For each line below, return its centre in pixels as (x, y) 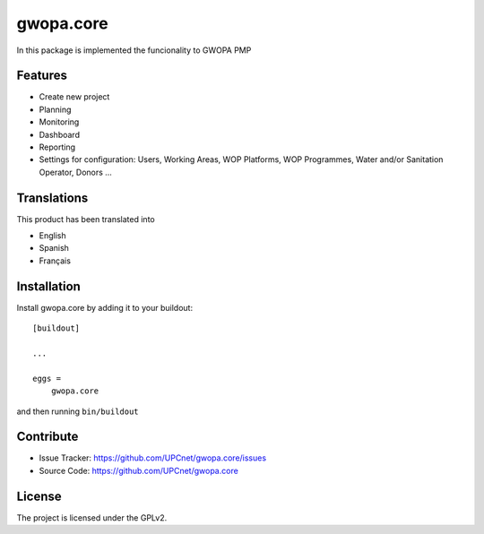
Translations (52, 198)
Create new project (74, 97)
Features (42, 76)
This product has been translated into (86, 219)
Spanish (54, 248)
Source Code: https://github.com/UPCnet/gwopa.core (139, 470)
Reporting (57, 147)
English (52, 236)
